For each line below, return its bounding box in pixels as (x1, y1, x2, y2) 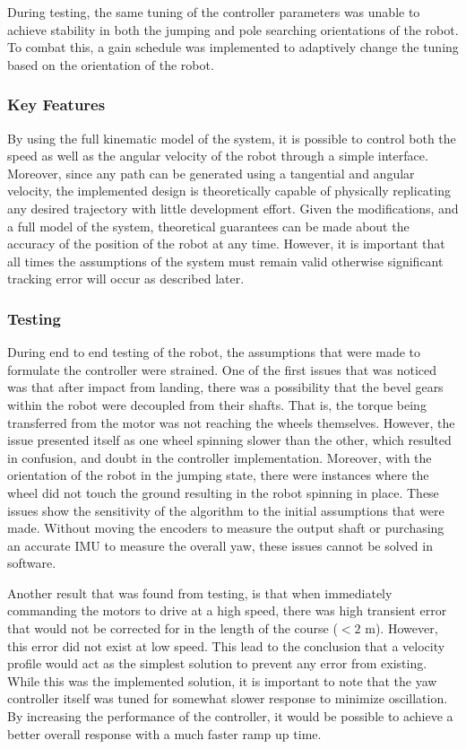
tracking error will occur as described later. (7, 269, 245, 288)
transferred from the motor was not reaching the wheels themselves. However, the (7, 413, 455, 431)
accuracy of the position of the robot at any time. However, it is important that (7, 234, 445, 253)
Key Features (7, 93, 106, 116)
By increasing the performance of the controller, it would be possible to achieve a (7, 707, 453, 726)
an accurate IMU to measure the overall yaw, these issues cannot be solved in (7, 536, 433, 554)
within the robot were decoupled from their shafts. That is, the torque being (7, 395, 427, 414)
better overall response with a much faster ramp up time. (7, 724, 322, 743)
